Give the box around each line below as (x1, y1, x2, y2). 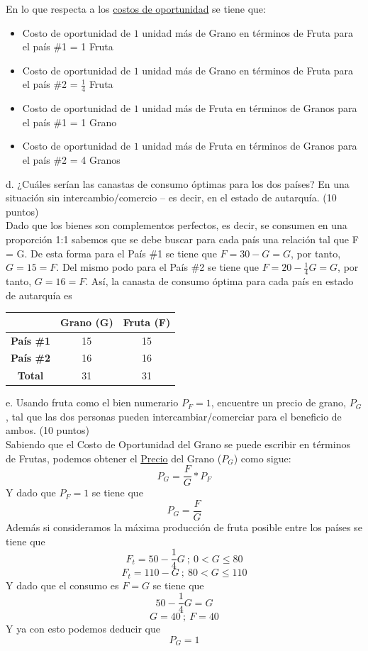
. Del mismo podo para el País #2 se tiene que (56, 260, 260, 274)
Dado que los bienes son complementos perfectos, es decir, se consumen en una (6, 218, 347, 233)
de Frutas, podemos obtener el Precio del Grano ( (6, 450, 222, 465)
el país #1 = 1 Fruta (22, 39, 113, 54)
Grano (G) (60, 314, 113, 329)
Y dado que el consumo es (6, 577, 119, 592)
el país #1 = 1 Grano (22, 114, 117, 129)
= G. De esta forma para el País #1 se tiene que (6, 245, 217, 260)
